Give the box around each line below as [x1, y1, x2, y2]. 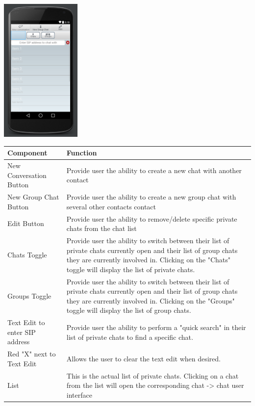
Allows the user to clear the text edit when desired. [66, 354, 221, 364]
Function [66, 148, 97, 158]
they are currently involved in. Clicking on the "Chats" [66, 254, 231, 265]
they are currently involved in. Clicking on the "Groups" [66, 295, 235, 305]
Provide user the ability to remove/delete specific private [66, 213, 237, 224]
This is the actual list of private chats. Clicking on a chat [66, 370, 239, 381]
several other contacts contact [66, 201, 156, 211]
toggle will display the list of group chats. [66, 305, 191, 315]
